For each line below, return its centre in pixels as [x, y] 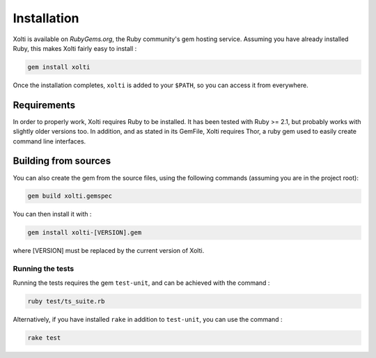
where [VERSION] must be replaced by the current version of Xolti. [109, 251]
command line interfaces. [49, 141]
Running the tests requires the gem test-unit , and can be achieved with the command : [141, 283]
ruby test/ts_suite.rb [66, 301]
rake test [44, 337]
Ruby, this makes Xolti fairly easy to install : [75, 48]
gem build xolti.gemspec [70, 196]
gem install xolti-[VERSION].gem [85, 233]
